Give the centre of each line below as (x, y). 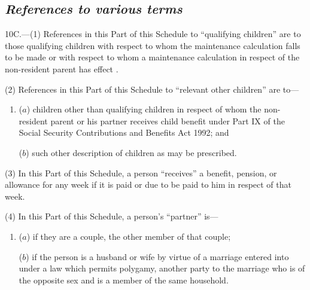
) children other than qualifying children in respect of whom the (144, 109)
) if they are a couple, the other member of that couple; (129, 236)
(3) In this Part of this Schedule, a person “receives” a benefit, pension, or (141, 173)
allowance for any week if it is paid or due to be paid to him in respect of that (148, 184)
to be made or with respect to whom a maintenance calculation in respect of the (152, 57)
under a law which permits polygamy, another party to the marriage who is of (162, 268)
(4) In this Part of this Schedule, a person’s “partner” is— (112, 216)
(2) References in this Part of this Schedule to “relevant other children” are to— (152, 89)
